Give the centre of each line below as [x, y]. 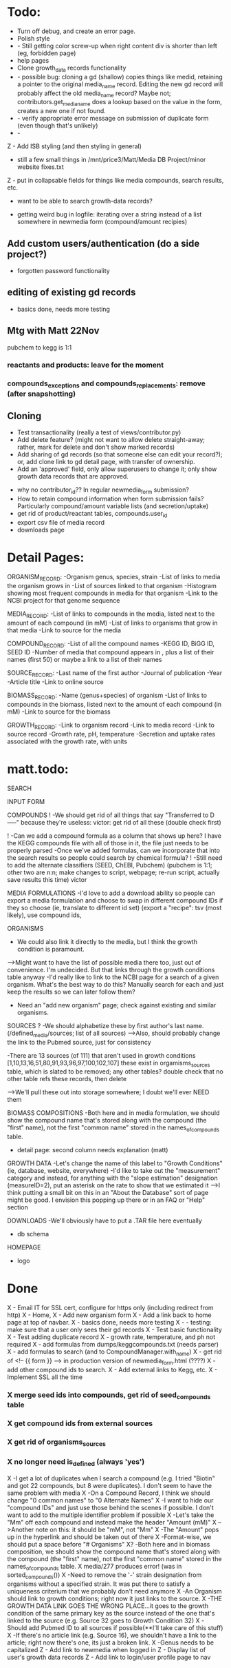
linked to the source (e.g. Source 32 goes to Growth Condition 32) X [103, 1620]
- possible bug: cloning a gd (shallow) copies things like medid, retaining [120, 77]
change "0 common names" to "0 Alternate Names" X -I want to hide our [110, 1500]
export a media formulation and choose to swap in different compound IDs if [115, 900]
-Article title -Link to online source [56, 682]
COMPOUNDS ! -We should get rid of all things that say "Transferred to [108, 815]
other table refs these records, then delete [67, 1079]
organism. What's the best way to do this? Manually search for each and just [115, 984]
